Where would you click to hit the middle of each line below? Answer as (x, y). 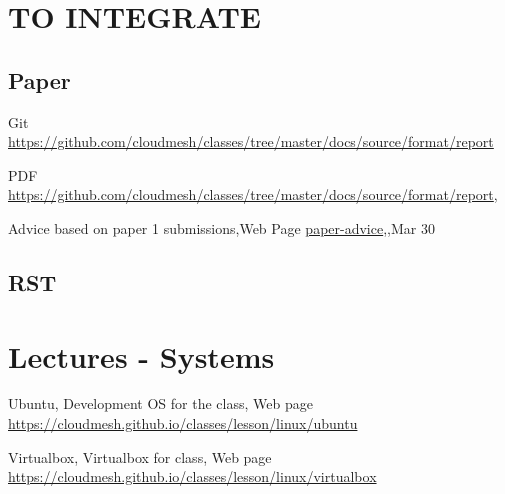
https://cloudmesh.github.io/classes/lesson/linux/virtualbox (192, 476)
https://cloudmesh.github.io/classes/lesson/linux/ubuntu (183, 423)
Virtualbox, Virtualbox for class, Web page (140, 456)
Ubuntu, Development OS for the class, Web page (160, 403)
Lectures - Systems (141, 355)
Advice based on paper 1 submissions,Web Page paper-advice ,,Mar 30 (221, 227)
